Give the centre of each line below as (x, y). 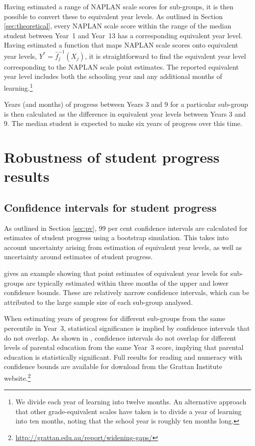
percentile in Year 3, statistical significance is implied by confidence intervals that (127, 328)
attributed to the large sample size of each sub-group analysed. (99, 302)
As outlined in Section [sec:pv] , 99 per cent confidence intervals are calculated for (126, 228)
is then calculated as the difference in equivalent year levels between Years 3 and (125, 113)
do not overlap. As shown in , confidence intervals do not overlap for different (120, 337)
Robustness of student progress (112, 157)
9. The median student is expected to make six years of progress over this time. (123, 123)
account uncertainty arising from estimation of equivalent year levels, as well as (123, 247)
